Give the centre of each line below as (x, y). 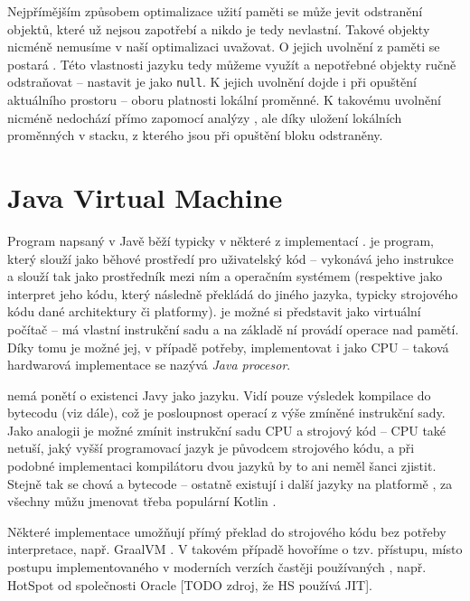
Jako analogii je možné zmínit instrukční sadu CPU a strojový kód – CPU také (227, 430)
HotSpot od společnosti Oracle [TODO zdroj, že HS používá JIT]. (190, 584)
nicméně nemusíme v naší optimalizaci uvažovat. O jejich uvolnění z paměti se (224, 47)
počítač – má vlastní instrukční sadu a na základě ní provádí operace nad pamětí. (233, 329)
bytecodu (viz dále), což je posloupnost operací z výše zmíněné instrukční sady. (226, 413)
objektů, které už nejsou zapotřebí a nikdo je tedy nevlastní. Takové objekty (219, 28)
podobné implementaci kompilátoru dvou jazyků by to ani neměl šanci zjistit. (222, 466)
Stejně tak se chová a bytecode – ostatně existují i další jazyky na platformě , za (230, 483)
